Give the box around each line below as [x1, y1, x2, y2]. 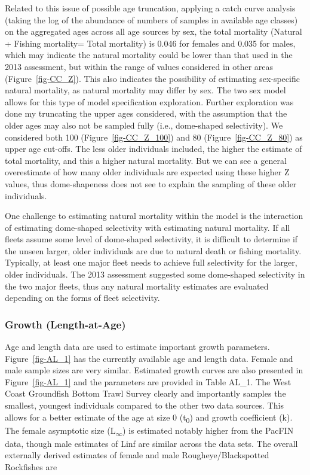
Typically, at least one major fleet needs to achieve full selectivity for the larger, [5, 256, 297, 269]
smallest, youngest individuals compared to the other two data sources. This [5, 399, 284, 412]
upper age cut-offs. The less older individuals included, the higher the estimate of [5, 142, 302, 155]
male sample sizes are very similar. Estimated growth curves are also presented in [5, 364, 303, 376]
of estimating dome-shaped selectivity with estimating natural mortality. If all [5, 221, 290, 233]
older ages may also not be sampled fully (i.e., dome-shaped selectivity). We [5, 118, 283, 131]
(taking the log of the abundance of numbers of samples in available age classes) [5, 13, 298, 26]
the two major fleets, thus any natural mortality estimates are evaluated [5, 279, 269, 292]
